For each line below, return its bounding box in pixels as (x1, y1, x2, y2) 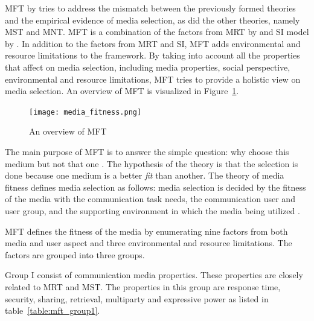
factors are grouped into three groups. (5, 248, 145, 261)
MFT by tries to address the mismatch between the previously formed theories (5, 2, 296, 14)
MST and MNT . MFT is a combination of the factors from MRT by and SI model (5, 25, 309, 38)
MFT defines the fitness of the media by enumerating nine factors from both (5, 224, 288, 237)
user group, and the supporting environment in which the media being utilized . (5, 204, 300, 217)
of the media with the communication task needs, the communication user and (5, 192, 295, 205)
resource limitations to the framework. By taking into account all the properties (5, 49, 300, 62)
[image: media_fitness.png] (29, 107, 142, 116)
